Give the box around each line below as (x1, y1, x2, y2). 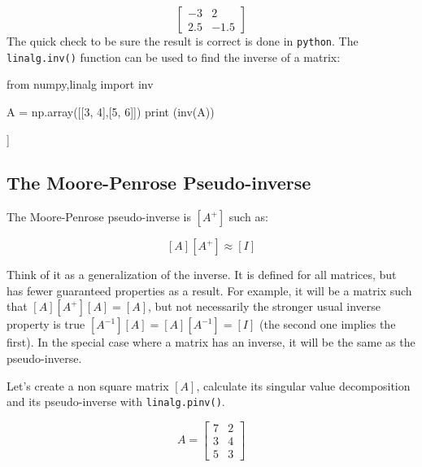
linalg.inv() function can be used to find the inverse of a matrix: (7, 48, 341, 65)
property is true (7, 316, 85, 333)
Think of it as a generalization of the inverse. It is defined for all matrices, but (7, 266, 397, 283)
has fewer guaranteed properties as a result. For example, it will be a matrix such (7, 282, 412, 299)
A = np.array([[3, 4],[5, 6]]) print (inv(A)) (7, 103, 215, 120)
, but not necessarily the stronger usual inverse (148, 298, 381, 315)
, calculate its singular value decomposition (196, 377, 411, 394)
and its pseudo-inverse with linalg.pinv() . (7, 393, 225, 410)
